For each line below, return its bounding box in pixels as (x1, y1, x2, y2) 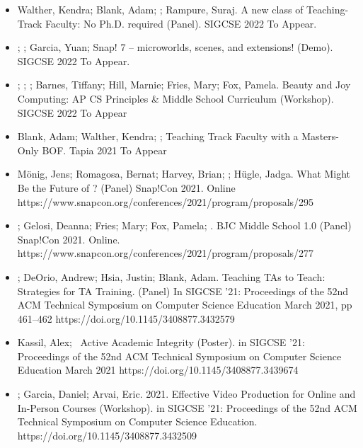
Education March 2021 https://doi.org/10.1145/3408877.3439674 (17, 362, 299, 377)
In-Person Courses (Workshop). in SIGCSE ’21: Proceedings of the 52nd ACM (17, 400, 357, 415)
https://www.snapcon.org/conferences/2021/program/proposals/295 (17, 194, 314, 209)
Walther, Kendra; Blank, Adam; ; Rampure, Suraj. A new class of (17, 2, 304, 16)
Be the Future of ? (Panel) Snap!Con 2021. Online (17, 180, 236, 195)
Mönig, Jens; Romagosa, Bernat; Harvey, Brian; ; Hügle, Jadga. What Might (17, 166, 351, 181)
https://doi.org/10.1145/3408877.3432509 (17, 427, 197, 442)
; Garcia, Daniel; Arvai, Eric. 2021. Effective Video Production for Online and (17, 386, 356, 401)
